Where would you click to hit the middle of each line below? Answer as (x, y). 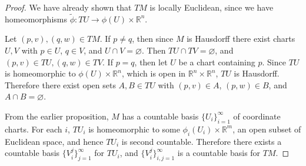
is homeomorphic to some (134, 129)
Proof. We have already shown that (68, 7)
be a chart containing (217, 62)
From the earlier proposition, (57, 116)
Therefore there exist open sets (60, 84)
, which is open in (154, 73)
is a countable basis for (219, 153)
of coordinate (257, 116)
